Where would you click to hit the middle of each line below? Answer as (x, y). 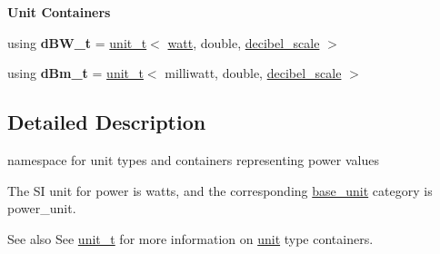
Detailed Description (107, 122)
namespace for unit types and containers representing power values (193, 159)
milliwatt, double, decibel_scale (253, 73)
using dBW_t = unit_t (77, 42)
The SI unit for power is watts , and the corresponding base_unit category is (220, 190)
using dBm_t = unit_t (75, 73)
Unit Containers (59, 12)
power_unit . (42, 208)
